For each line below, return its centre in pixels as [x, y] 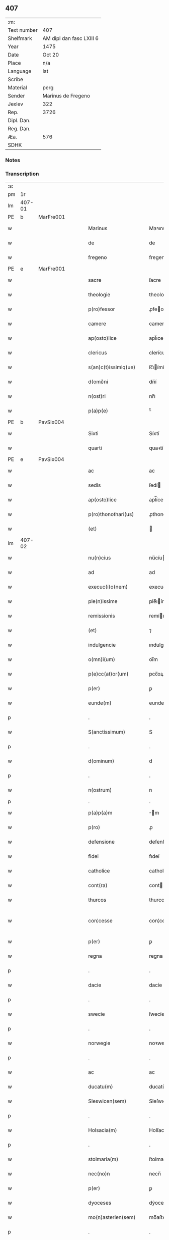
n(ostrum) [100, 790]
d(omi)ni [98, 382]
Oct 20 [51, 55]
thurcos [97, 900]
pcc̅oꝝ [156, 674]
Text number [23, 30]
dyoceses [100, 1203]
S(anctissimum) [107, 732]
